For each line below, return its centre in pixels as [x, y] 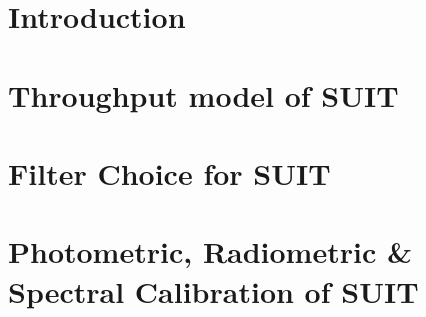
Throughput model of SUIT [203, 94]
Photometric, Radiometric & [210, 251]
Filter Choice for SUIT [169, 172]
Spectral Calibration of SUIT [213, 290]
